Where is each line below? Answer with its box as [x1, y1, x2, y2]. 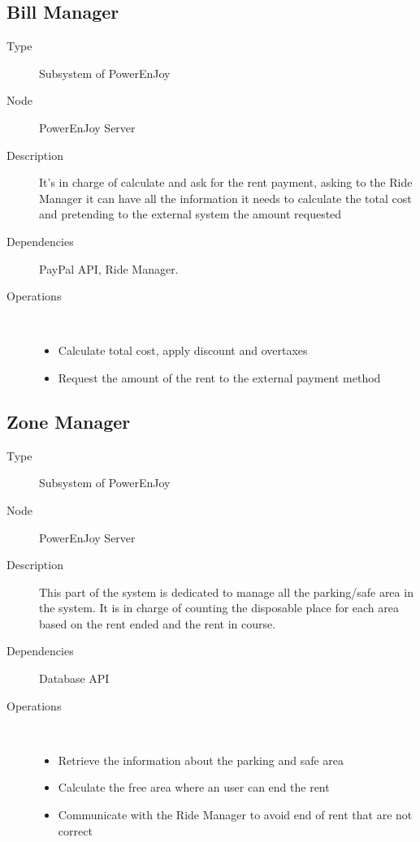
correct [58, 822, 93, 839]
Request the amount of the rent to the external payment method [58, 369, 381, 386]
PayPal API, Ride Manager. [39, 260, 179, 277]
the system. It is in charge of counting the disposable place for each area [39, 599, 400, 616]
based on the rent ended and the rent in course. [39, 615, 276, 632]
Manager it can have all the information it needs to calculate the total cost [39, 189, 412, 206]
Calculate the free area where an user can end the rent [58, 779, 330, 796]
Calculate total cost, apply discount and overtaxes [58, 342, 308, 359]
